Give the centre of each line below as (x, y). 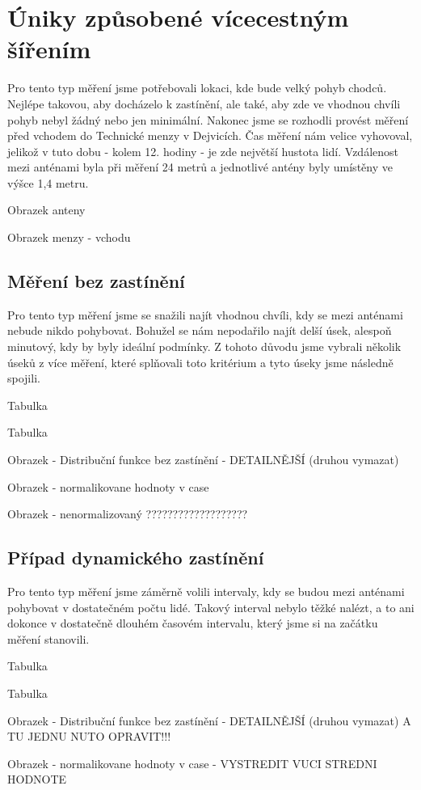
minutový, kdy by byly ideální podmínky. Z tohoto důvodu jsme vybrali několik (204, 346)
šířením (49, 49)
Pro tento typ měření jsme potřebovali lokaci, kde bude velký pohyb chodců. (197, 88)
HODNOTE (37, 779)
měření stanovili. (48, 638)
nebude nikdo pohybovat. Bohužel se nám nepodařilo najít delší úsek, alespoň (200, 330)
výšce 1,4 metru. (48, 182)
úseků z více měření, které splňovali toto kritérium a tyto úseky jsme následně (200, 362)
